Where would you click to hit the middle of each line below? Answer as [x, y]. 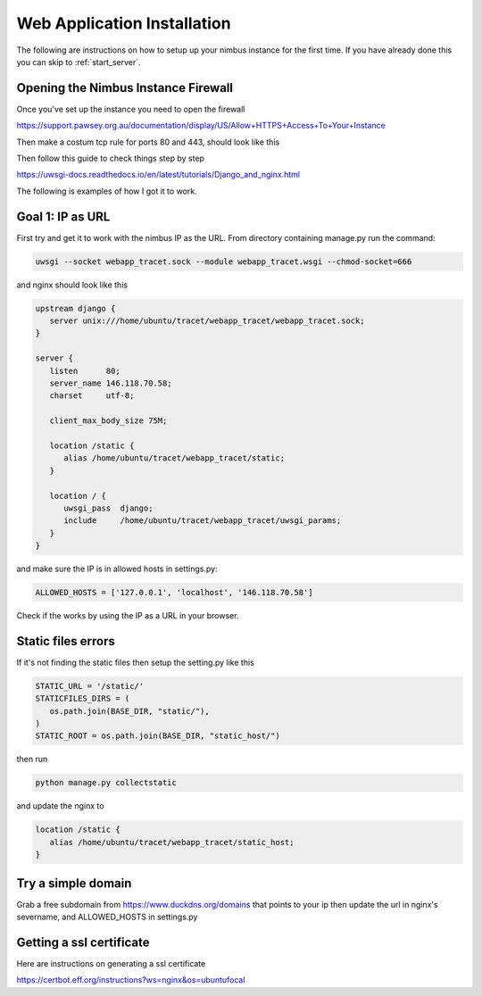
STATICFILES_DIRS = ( [83, 699]
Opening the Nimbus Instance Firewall [125, 88]
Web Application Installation [124, 23]
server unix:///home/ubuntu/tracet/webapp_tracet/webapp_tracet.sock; [207, 321]
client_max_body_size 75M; [108, 421]
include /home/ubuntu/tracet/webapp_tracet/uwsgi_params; [203, 521]
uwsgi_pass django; [108, 508]
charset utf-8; [92, 396]
